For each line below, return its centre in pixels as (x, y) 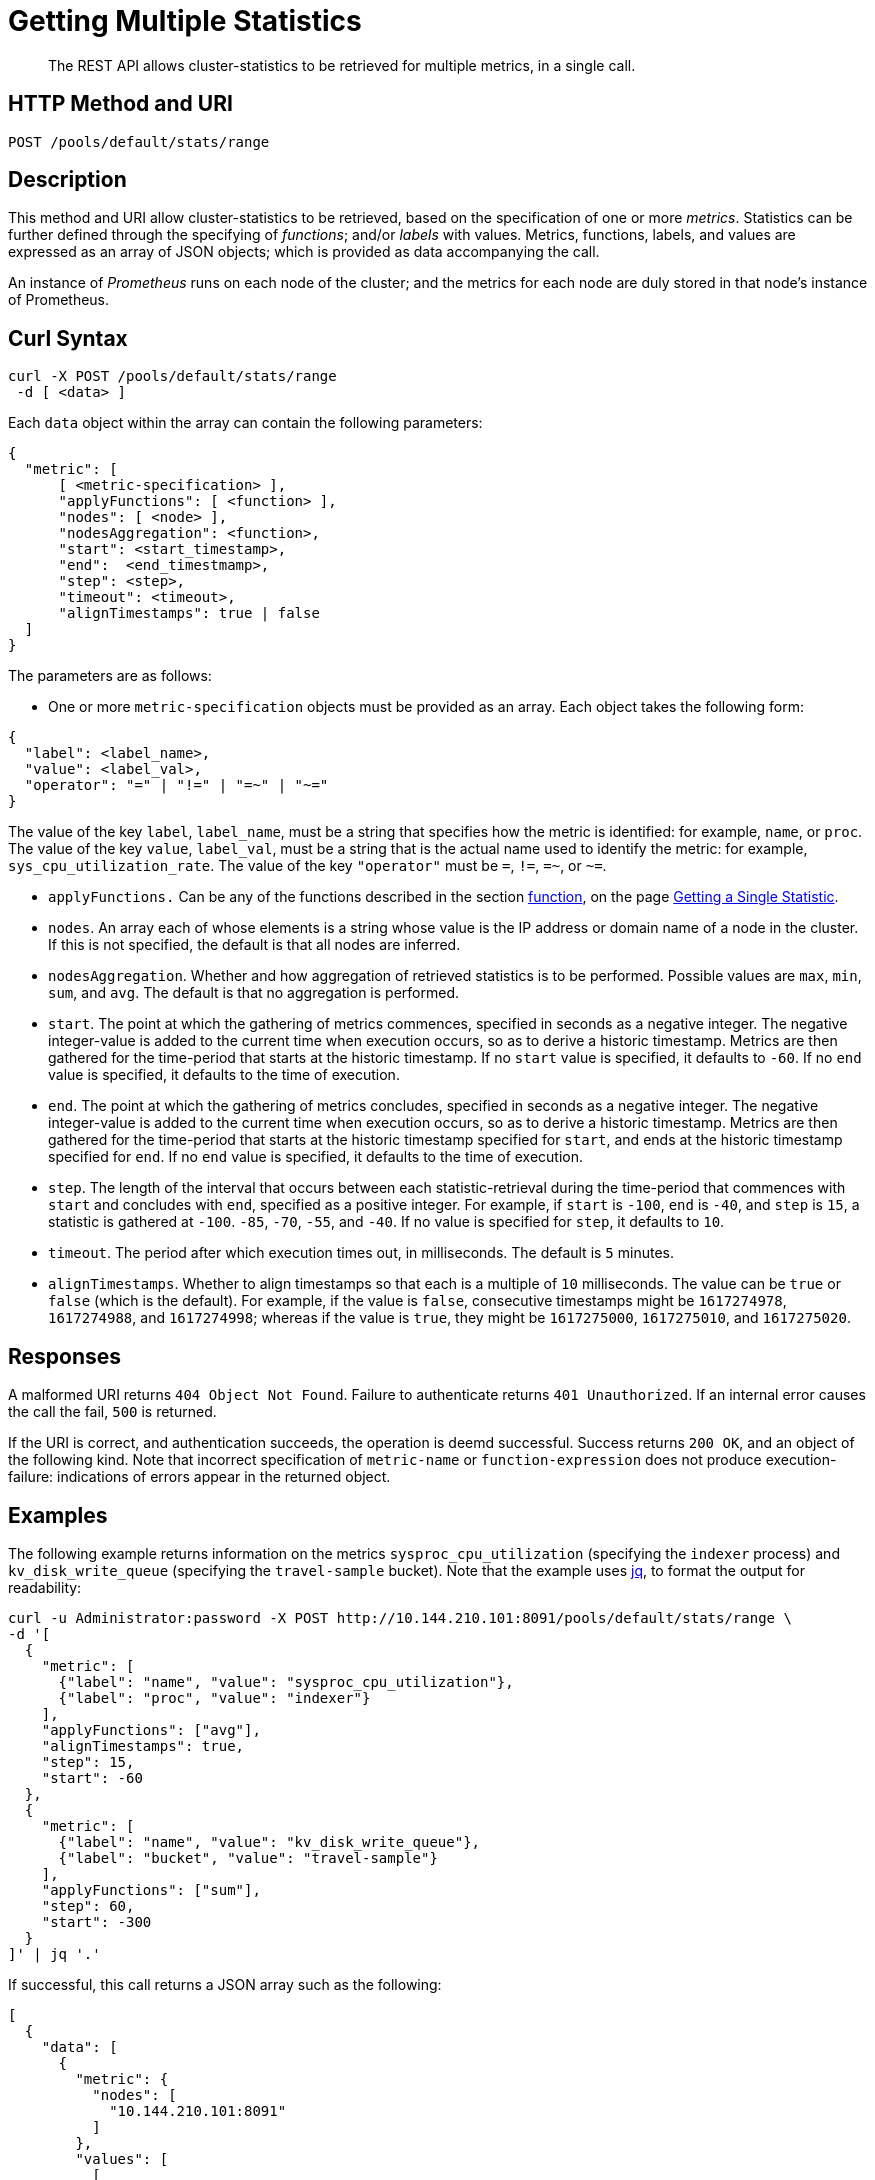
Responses (65, 1356)
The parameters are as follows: (110, 676)
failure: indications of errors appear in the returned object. (199, 1477)
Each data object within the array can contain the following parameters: (245, 423)
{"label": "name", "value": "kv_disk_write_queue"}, (269, 1841)
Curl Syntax (68, 338)
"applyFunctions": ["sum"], (151, 1889)
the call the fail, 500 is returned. (112, 1412)
